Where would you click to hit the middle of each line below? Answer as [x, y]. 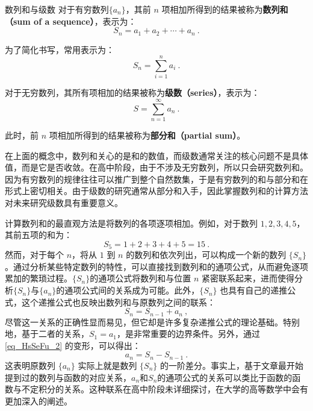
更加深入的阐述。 [39, 400]
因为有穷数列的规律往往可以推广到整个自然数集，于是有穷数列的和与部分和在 [156, 179]
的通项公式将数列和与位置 [141, 278]
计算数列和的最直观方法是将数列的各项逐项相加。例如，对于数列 [131, 223]
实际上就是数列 [107, 365]
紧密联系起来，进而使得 [248, 278]
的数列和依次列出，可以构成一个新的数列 [206, 255]
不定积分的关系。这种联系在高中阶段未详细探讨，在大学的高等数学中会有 [165, 389]
